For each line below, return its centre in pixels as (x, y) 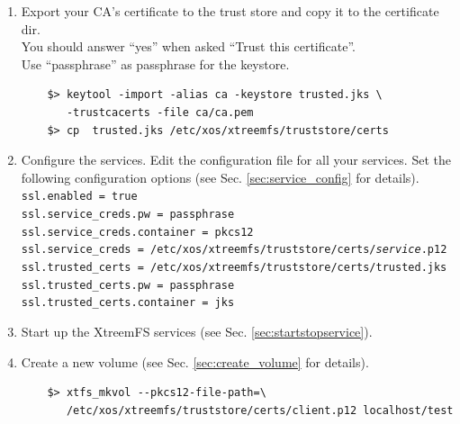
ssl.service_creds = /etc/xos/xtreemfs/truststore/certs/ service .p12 (234, 250)
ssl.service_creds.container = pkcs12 (137, 232)
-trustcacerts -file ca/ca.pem (160, 112)
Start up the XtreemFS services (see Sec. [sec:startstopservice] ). (197, 331)
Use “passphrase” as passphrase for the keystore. (155, 63)
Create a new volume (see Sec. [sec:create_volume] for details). (195, 361)
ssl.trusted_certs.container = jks (128, 303)
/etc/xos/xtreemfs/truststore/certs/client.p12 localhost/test (260, 410)
